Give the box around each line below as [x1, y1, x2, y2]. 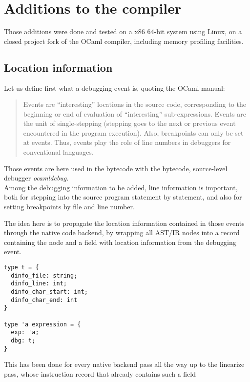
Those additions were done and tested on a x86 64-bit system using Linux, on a [4, 26, 242, 37]
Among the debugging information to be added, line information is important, [4, 182, 238, 192]
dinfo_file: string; [11, 272, 78, 279]
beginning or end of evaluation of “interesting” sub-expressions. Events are [23, 108, 247, 119]
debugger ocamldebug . [4, 173, 69, 183]
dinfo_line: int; [11, 280, 67, 287]
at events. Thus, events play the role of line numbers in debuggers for [23, 137, 231, 147]
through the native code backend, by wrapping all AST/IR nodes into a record [4, 227, 240, 238]
